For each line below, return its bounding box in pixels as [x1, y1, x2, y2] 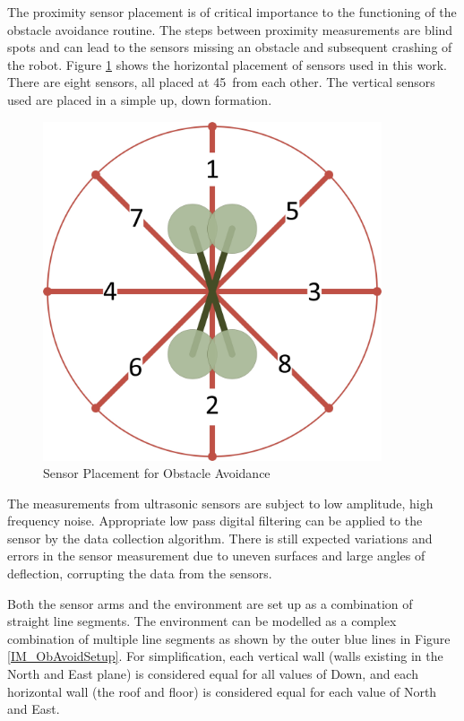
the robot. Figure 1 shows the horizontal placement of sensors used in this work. [7, 55, 447, 74]
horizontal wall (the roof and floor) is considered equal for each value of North [7, 682, 437, 700]
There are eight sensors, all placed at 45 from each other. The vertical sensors [7, 73, 435, 91]
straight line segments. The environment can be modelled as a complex [7, 612, 397, 630]
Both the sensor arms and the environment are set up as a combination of [7, 594, 413, 612]
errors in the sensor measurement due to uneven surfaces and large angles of [7, 546, 425, 565]
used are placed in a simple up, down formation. [7, 90, 272, 109]
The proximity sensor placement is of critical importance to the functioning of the [7, 3, 457, 21]
